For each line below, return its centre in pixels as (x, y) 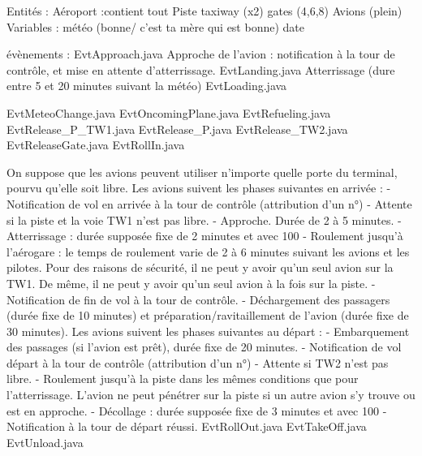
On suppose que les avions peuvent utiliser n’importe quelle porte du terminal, (202, 172)
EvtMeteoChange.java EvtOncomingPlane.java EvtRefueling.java (169, 112)
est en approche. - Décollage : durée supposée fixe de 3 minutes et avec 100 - (197, 410)
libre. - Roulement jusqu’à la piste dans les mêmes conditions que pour (183, 379)
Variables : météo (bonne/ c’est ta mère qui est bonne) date (155, 26)
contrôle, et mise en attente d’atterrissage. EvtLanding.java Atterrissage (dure (201, 69)
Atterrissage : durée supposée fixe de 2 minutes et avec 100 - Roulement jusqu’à (205, 236)
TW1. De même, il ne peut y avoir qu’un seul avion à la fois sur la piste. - (191, 283)
